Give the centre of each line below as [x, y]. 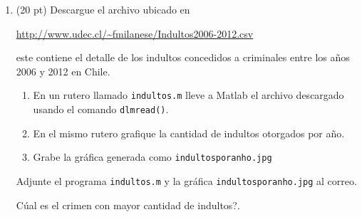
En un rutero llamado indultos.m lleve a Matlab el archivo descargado [188, 95]
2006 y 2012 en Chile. [63, 71]
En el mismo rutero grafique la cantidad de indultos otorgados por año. [189, 133]
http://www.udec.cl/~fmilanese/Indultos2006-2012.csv [135, 33]
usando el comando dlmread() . [101, 109]
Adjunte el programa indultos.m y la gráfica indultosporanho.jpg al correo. [186, 180]
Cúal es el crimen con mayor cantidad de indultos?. [128, 205]
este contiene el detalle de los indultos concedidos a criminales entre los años [183, 57]
